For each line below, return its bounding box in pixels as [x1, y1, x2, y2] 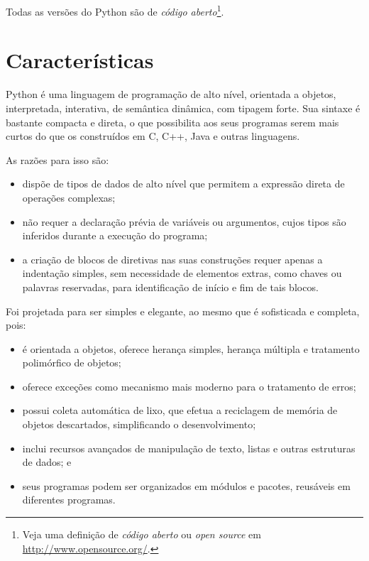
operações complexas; [22, 190, 116, 205]
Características [6, 45, 154, 75]
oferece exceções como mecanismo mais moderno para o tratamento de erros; [22, 378, 356, 393]
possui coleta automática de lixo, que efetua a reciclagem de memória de [22, 403, 338, 418]
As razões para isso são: [6, 152, 109, 167]
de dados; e [22, 454, 72, 469]
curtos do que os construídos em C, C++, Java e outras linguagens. [6, 129, 300, 143]
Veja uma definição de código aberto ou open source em [22, 527, 261, 542]
